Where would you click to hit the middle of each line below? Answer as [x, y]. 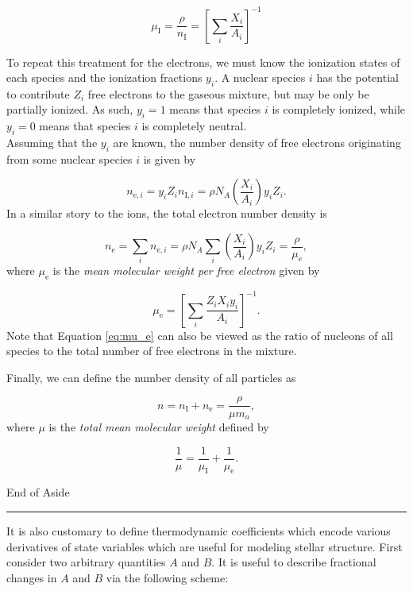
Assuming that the [52, 143]
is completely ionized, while [339, 109]
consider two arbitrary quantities [86, 562]
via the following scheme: [167, 577]
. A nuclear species [260, 77]
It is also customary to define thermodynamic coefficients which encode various [199, 531]
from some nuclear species [69, 158]
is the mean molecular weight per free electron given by [186, 270]
